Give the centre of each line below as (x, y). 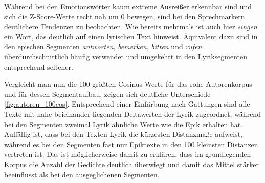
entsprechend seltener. (39, 66)
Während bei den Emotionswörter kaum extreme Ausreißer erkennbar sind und (128, 6)
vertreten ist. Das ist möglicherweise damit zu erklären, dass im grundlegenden (128, 154)
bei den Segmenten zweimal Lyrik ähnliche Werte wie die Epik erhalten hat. (124, 124)
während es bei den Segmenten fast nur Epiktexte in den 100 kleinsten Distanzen (131, 144)
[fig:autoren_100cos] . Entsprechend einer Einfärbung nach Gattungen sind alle (127, 104)
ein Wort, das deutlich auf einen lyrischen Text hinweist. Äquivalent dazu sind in (131, 36)
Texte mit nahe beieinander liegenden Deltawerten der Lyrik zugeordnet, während (132, 114)
